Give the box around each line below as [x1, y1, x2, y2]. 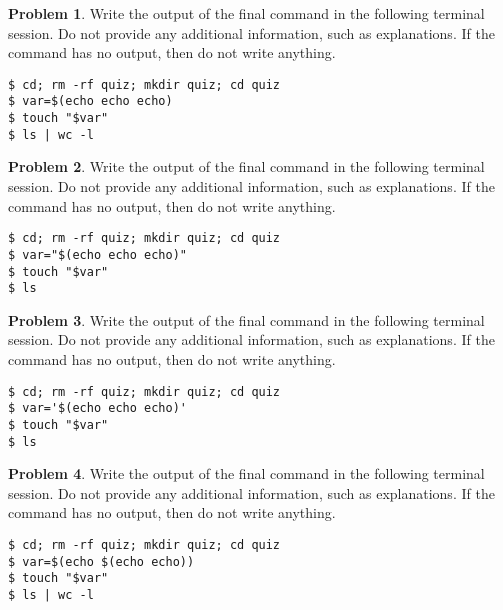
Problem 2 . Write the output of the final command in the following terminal [8, 156, 485, 177]
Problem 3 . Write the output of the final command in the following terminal [8, 309, 485, 330]
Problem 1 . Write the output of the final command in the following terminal [8, 3, 485, 23]
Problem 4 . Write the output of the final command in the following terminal [8, 463, 485, 484]
